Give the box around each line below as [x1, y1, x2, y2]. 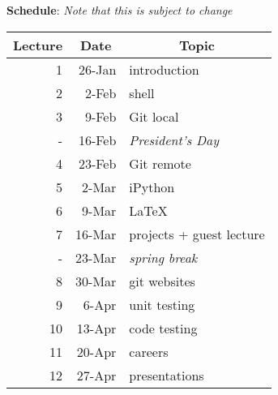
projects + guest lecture [129, 224, 265, 243]
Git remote [129, 153, 191, 173]
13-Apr [76, 318, 117, 337]
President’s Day [129, 130, 220, 149]
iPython [129, 177, 175, 196]
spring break [129, 247, 198, 267]
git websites [129, 271, 195, 290]
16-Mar [75, 224, 117, 243]
